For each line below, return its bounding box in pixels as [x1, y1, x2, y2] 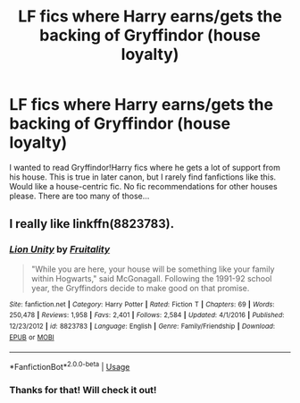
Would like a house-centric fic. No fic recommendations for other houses [9, 181, 279, 191]
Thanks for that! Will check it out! [9, 383, 157, 396]
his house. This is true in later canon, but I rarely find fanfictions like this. [9, 172, 277, 182]
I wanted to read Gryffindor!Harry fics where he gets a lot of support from [9, 162, 281, 172]
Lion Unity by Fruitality [9, 243, 111, 256]
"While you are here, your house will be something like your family [30, 264, 275, 274]
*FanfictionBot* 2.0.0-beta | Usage [9, 360, 130, 372]
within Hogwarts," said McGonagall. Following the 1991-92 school [30, 273, 272, 283]
